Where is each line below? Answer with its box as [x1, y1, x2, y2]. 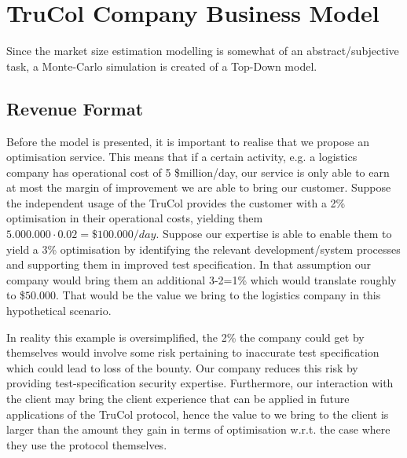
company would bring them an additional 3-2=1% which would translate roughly [6, 271, 397, 288]
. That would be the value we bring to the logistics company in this [56, 287, 381, 303]
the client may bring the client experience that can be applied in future [6, 390, 350, 407]
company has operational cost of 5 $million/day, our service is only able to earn [6, 163, 390, 180]
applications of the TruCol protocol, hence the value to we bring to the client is [6, 405, 389, 422]
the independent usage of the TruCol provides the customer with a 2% [6, 194, 346, 211]
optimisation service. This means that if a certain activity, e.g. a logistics [6, 148, 357, 165]
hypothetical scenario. [6, 302, 112, 319]
